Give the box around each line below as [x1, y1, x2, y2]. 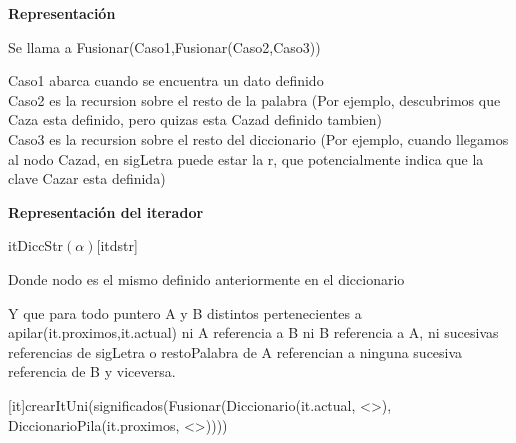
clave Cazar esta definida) [8, 168, 166, 189]
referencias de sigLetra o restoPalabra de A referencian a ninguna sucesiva [8, 341, 463, 362]
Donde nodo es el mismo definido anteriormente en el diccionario [8, 268, 405, 289]
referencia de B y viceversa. [8, 361, 176, 382]
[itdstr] [96, 235, 138, 256]
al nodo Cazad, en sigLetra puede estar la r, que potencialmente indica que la [8, 148, 484, 169]
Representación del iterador [8, 201, 204, 222]
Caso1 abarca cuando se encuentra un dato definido [8, 70, 324, 91]
